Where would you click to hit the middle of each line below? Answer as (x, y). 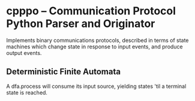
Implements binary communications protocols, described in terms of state (97, 40)
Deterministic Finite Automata (64, 72)
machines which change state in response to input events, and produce (94, 47)
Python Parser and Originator (81, 24)
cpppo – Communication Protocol (91, 11)
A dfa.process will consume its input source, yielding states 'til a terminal (96, 86)
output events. (24, 53)
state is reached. (27, 92)
